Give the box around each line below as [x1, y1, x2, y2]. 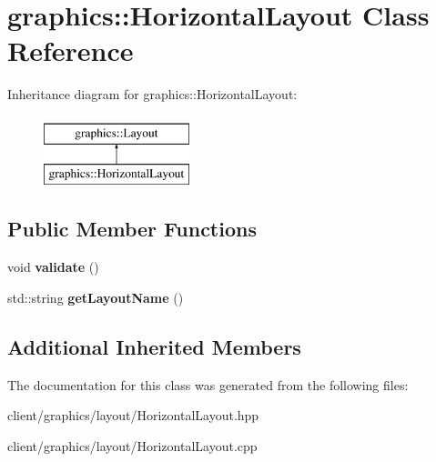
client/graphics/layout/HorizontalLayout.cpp [7, 436, 258, 455]
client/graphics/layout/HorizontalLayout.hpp [7, 406, 259, 425]
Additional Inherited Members [7, 332, 301, 360]
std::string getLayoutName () [7, 287, 184, 306]
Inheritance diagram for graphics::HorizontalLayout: [7, 85, 298, 104]
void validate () [7, 257, 99, 276]
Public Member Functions [7, 215, 257, 243]
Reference [7, 32, 134, 69]
